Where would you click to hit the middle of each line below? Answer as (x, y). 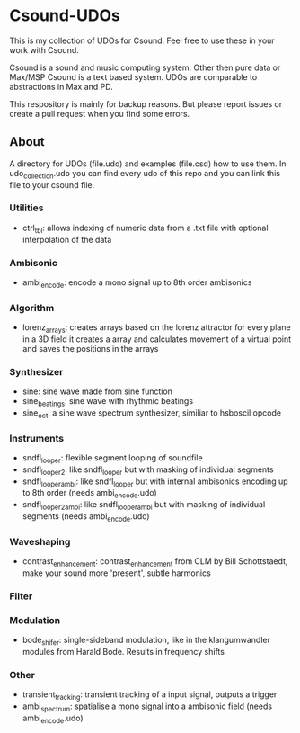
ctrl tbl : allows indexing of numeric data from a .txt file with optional (145, 228)
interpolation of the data (67, 239)
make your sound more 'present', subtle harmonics (116, 573)
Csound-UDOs (65, 16)
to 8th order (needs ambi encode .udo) (89, 494)
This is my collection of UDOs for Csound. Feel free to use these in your (142, 40)
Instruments (37, 438)
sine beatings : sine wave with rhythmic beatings (108, 402)
